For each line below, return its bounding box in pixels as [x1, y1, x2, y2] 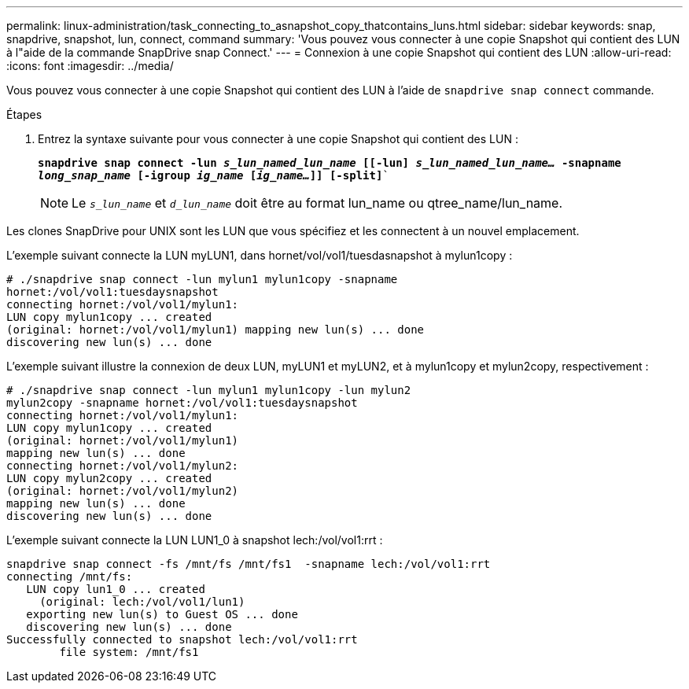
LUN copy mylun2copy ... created [6, 472, 212, 485]
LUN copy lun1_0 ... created [26, 583, 205, 595]
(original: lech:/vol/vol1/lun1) [39, 595, 245, 608]
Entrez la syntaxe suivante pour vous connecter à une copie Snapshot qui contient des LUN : [38, 132, 518, 146]
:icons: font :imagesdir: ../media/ [6, 59, 174, 72]
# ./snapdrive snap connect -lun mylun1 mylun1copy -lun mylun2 [6, 384, 411, 396]
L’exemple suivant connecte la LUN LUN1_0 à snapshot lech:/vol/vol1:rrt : [6, 533, 383, 547]
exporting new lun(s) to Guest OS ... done [26, 608, 298, 621]
